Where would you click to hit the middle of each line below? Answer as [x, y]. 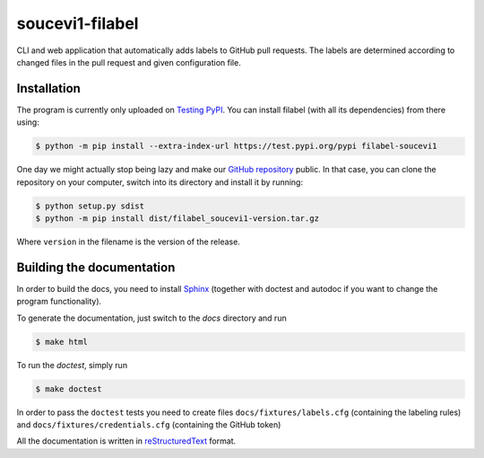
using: [28, 122]
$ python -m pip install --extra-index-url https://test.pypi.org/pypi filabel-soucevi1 [237, 146]
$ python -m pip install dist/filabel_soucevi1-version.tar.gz [177, 218]
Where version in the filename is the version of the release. [129, 242]
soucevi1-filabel [78, 23]
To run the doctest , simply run [72, 365]
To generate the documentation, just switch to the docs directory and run [151, 318]
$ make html [62, 342]
